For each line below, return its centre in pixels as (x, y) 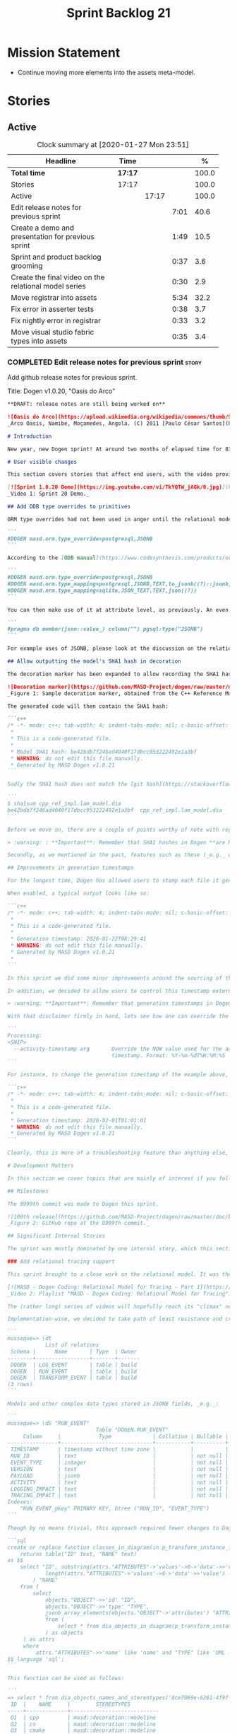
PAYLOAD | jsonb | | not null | (120, 1476)
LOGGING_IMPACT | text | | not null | (120, 1489)
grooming (27, 265)
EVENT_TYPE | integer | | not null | (120, 1463)
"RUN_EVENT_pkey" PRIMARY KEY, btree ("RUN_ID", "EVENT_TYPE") (115, 1509)
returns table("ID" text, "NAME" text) (79, 1554)
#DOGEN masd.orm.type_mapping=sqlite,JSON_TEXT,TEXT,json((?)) (102, 590)
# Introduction (30, 436)
